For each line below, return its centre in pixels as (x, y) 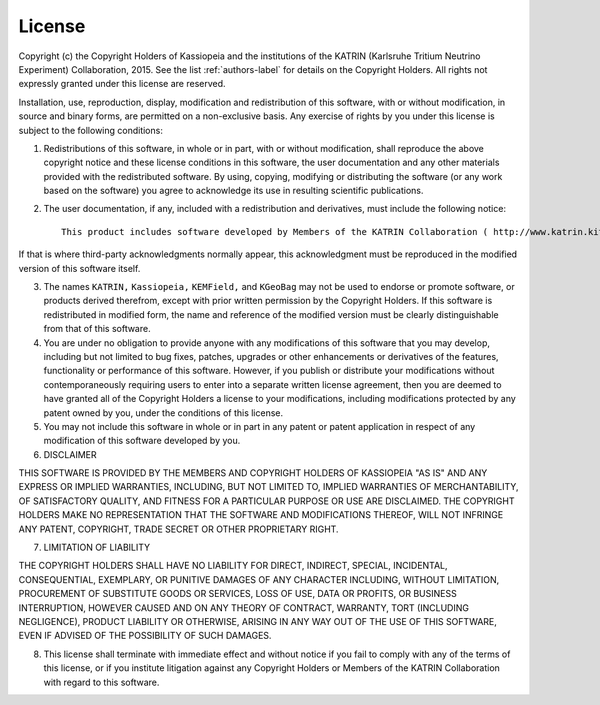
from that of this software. (97, 329)
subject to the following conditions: (91, 130)
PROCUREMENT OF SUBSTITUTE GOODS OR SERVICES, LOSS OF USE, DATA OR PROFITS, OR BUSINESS (237, 594)
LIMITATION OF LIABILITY (97, 547)
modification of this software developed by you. (142, 441)
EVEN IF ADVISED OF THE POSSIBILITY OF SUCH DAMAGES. (145, 636)
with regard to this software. (101, 682)
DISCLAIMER (70, 454)
